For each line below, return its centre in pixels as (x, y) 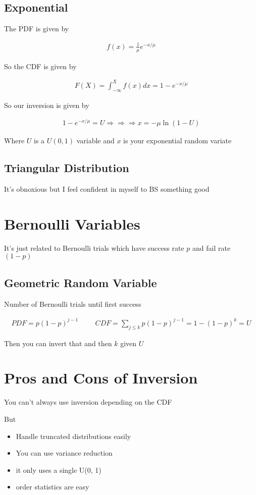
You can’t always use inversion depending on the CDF (88, 402)
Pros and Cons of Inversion (101, 378)
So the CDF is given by (40, 66)
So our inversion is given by (47, 105)
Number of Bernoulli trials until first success (73, 304)
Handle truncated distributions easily (73, 436)
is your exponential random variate (177, 141)
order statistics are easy (53, 487)
